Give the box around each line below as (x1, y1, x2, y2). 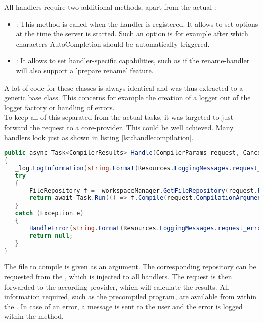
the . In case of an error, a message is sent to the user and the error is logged (4, 301, 243, 311)
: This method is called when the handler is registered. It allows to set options (16, 18, 258, 29)
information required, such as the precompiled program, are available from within (4, 291, 257, 302)
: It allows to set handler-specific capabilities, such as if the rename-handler (16, 55, 250, 66)
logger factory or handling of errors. (4, 102, 115, 112)
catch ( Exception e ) (15, 210, 84, 217)
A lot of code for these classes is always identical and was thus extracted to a (4, 82, 243, 93)
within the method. (4, 311, 64, 321)
